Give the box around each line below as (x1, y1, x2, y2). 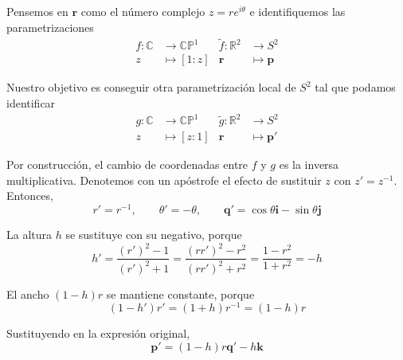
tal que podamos (315, 79, 396, 96)
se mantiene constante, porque (106, 285, 255, 302)
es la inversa (279, 156, 339, 173)
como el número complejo (80, 3, 205, 19)
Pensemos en (6, 3, 68, 19)
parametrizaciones (6, 18, 94, 35)
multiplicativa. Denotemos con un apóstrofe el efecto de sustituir (6, 171, 322, 188)
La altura (6, 226, 53, 243)
